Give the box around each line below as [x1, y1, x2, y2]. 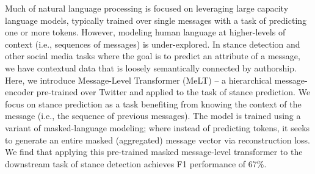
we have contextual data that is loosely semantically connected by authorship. [5, 61, 297, 74]
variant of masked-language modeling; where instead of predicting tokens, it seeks [5, 121, 310, 134]
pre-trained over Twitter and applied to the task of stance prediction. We [36, 85, 311, 98]
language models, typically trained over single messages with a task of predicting [5, 13, 307, 26]
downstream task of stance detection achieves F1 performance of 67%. [5, 157, 267, 170]
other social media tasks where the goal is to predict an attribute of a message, [5, 49, 300, 62]
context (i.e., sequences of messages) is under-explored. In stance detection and [5, 37, 300, 50]
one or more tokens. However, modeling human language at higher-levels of [5, 26, 286, 38]
